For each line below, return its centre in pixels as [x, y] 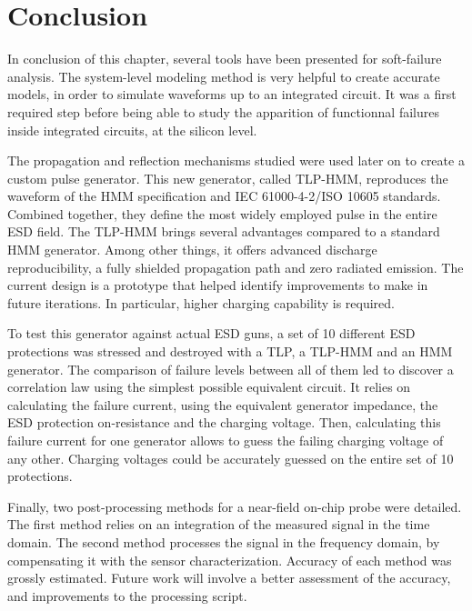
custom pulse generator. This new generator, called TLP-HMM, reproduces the [228, 178]
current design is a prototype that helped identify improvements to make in [218, 285]
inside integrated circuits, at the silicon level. [132, 130]
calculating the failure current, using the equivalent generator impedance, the [223, 404]
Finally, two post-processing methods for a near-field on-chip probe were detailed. [235, 506]
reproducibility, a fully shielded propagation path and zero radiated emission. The [236, 267]
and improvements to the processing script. [127, 595]
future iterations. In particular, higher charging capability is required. [201, 302]
